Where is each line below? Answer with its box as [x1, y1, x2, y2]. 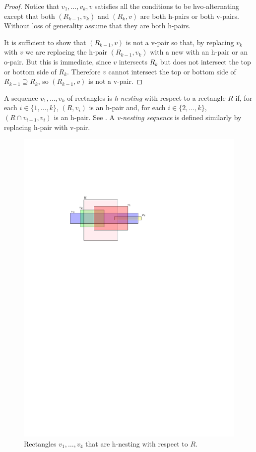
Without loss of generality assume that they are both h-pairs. [4, 20, 191, 31]
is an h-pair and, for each [89, 102, 166, 113]
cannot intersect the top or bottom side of [108, 66, 236, 76]
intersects [119, 56, 147, 66]
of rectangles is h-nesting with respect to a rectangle [67, 92, 226, 103]
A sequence [4, 92, 38, 103]
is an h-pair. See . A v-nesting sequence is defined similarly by [54, 112, 242, 122]
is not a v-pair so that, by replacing [126, 37, 234, 47]
